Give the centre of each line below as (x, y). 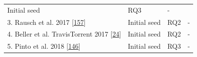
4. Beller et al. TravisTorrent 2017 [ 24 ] (64, 34)
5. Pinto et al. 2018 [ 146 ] (44, 46)
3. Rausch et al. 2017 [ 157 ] (47, 22)
